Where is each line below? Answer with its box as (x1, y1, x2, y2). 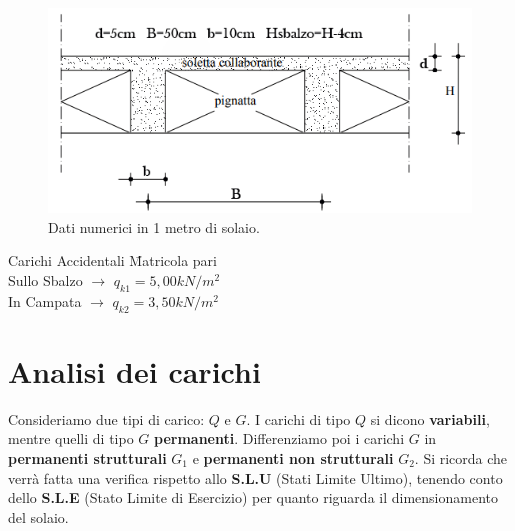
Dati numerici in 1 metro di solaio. (48, 216, 260, 237)
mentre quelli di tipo (8, 428, 134, 449)
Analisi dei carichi (8, 350, 261, 391)
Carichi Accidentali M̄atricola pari (8, 250, 217, 271)
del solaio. (8, 506, 69, 527)
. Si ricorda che (414, 447, 508, 468)
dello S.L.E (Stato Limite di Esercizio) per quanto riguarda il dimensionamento (8, 487, 498, 508)
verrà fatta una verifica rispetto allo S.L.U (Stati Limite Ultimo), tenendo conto (8, 467, 503, 488)
